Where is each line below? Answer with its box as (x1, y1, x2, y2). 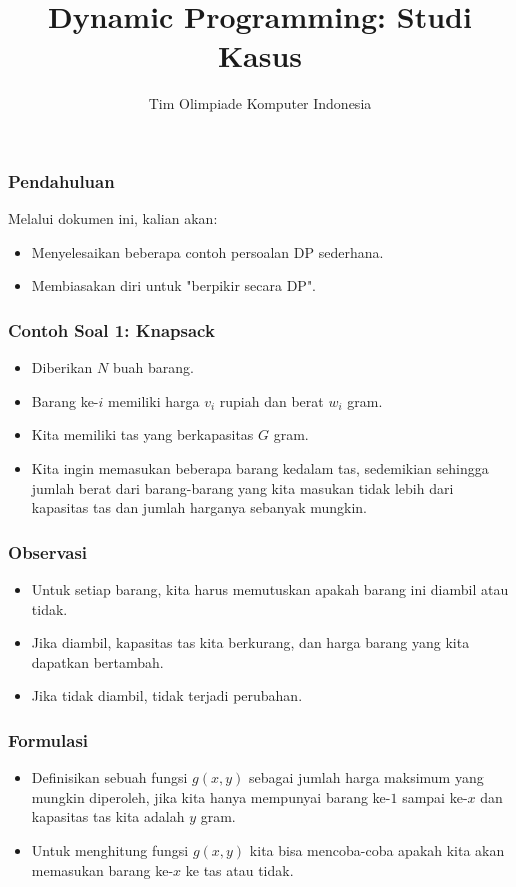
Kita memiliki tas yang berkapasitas (31, 424, 254, 445)
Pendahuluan (8, 168, 115, 193)
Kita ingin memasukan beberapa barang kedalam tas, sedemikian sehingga (31, 457, 489, 478)
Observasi (8, 539, 88, 564)
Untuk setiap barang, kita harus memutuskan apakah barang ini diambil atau (31, 578, 509, 599)
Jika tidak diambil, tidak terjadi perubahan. (31, 685, 303, 706)
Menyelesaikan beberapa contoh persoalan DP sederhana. (31, 241, 384, 262)
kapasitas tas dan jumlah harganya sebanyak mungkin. (31, 497, 368, 518)
